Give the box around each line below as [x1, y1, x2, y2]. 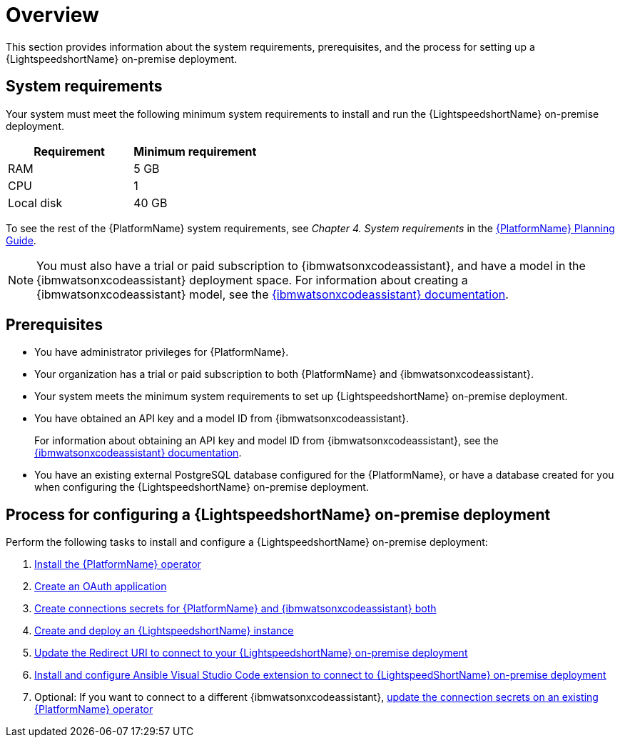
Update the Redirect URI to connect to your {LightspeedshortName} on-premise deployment [34, 647, 468, 659]
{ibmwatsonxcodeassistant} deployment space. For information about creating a [36, 272, 468, 287]
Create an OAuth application [34, 580, 167, 593]
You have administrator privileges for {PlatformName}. [34, 346, 289, 359]
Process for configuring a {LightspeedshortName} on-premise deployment [6, 505, 551, 524]
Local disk [8, 195, 63, 210]
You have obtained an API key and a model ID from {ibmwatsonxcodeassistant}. [34, 412, 410, 425]
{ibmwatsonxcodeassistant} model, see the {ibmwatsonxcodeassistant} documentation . [36, 286, 509, 301]
